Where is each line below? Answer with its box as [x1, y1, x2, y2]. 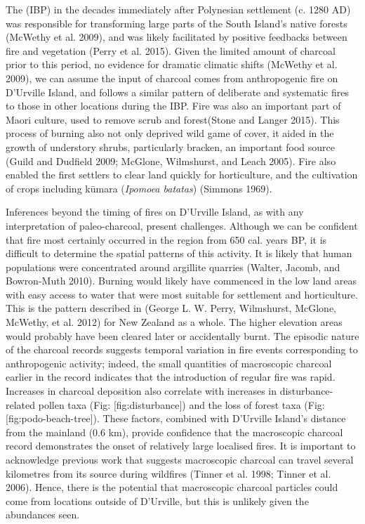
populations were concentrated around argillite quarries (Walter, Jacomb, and [6, 259, 340, 274]
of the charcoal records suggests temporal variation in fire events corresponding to [6, 342, 358, 357]
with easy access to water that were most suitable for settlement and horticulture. [6, 287, 358, 301]
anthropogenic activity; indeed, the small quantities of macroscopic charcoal [6, 355, 332, 370]
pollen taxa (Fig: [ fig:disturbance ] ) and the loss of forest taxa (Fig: [38, 397, 325, 412]
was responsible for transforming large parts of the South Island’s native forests [6, 15, 347, 30]
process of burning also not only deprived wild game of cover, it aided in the [6, 126, 334, 140]
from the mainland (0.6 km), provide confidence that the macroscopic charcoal [6, 424, 343, 439]
